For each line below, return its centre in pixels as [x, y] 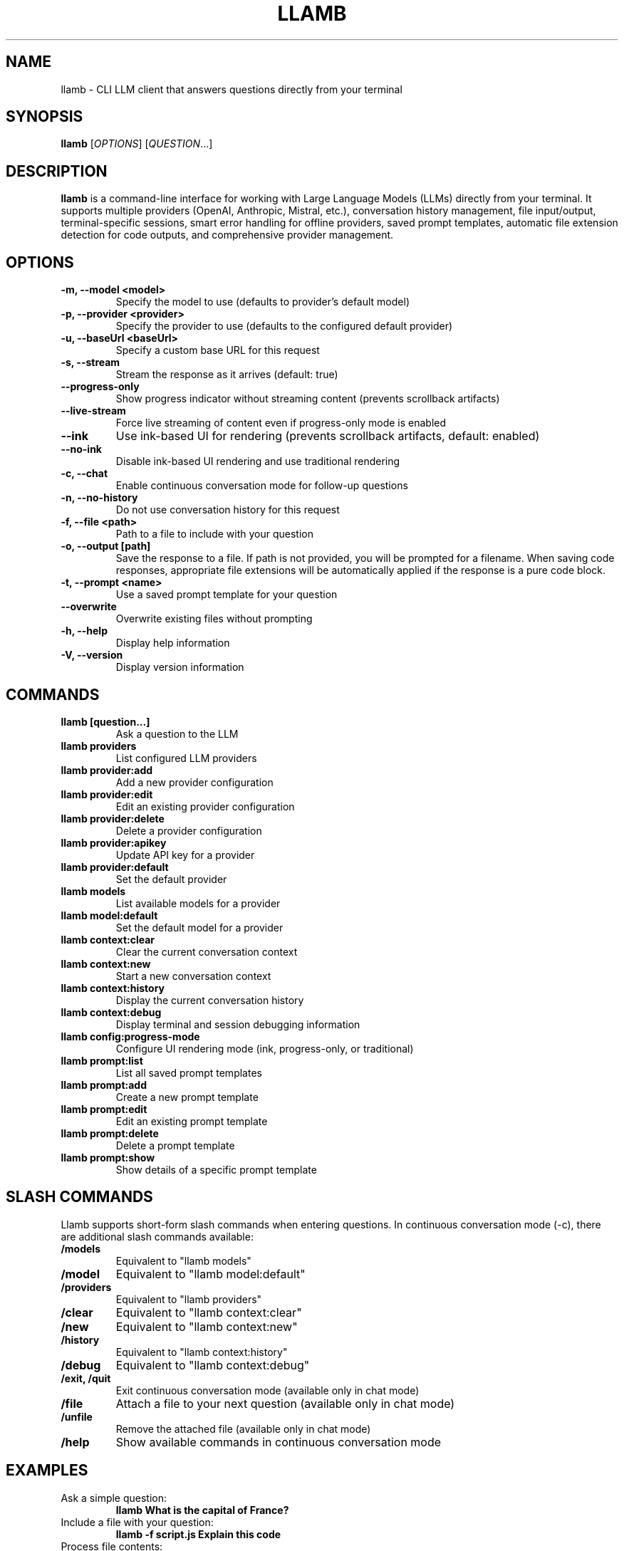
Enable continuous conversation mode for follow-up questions [262, 486]
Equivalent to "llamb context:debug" [213, 1365]
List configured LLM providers [186, 758]
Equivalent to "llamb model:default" [210, 1274]
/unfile [77, 1416]
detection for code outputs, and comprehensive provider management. [227, 235]
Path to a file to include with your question [214, 534]
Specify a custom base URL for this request [218, 350]
